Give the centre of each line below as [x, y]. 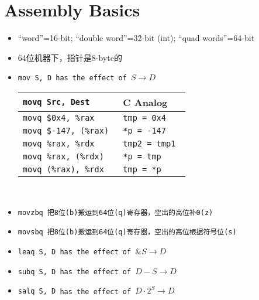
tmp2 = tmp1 [149, 143]
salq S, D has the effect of [75, 292]
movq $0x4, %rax [58, 117]
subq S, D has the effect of [75, 272]
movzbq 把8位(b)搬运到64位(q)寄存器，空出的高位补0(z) [115, 212]
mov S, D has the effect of [72, 78]
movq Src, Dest [56, 102]
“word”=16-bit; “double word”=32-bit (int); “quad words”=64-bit [136, 38]
